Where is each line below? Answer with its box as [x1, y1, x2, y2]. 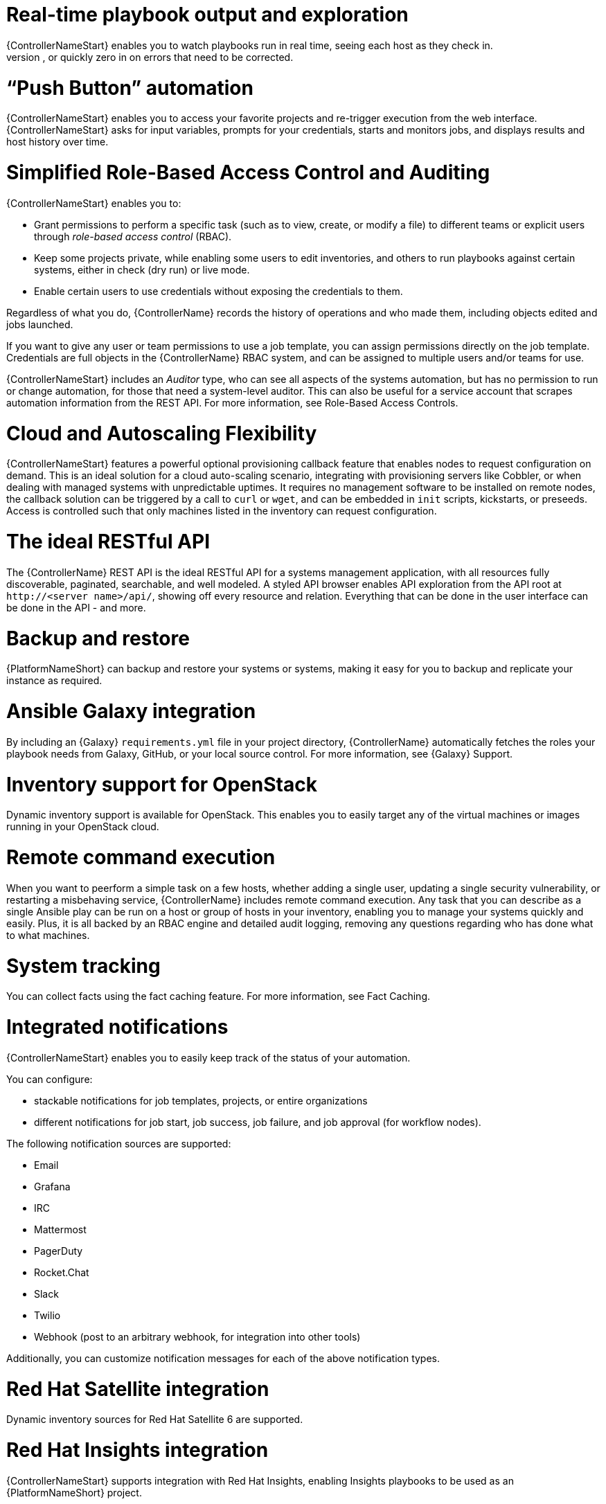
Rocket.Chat [34, 1266, 89, 1278]
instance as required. [6, 674, 103, 687]
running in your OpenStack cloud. [6, 821, 159, 833]
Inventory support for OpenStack [6, 772, 317, 796]
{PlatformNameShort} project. [6, 1486, 142, 1498]
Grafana [34, 1180, 71, 1192]
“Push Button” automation [6, 75, 253, 100]
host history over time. [6, 136, 109, 148]
